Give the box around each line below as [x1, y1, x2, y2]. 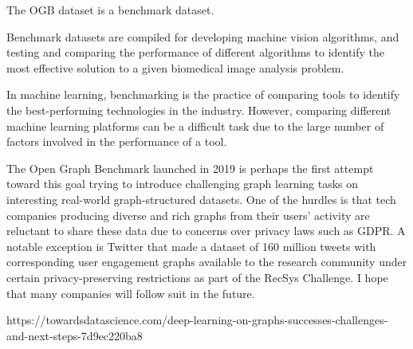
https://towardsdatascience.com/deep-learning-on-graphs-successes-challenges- [6, 312, 388, 328]
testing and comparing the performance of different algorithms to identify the [6, 44, 385, 61]
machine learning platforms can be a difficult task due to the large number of [6, 117, 384, 134]
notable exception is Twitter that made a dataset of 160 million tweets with [6, 237, 376, 254]
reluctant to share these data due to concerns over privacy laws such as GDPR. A [6, 222, 406, 239]
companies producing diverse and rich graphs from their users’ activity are [6, 206, 370, 223]
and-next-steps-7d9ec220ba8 [6, 327, 143, 343]
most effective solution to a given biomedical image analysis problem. [6, 59, 344, 76]
